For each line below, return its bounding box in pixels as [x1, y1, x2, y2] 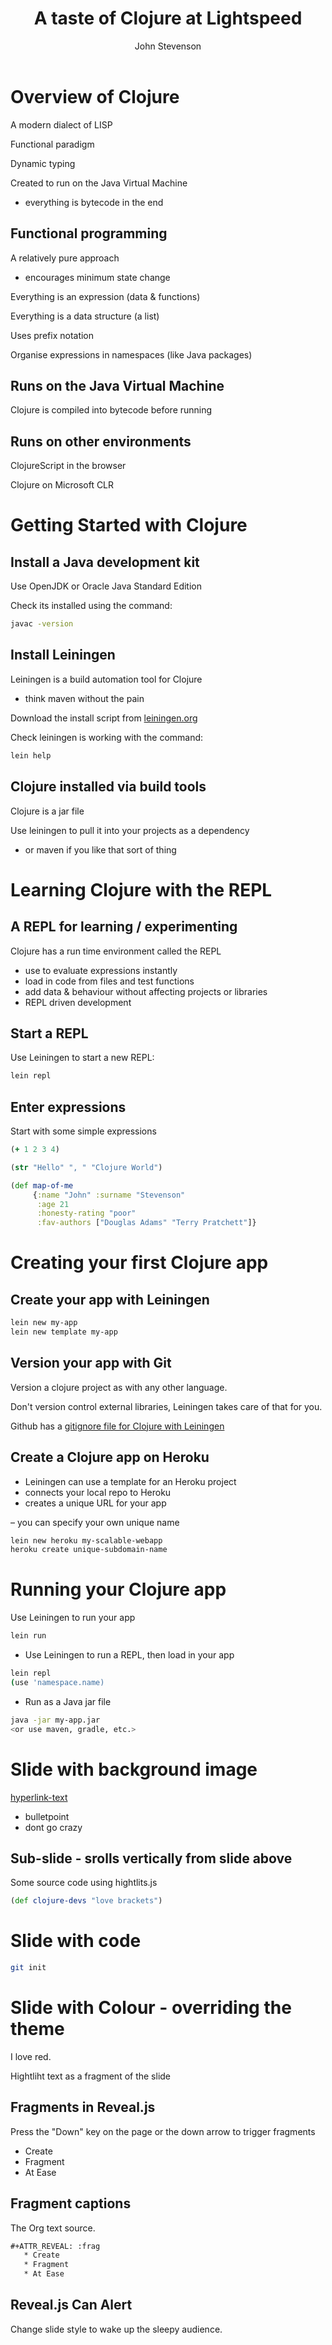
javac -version [10, 619, 74, 629]
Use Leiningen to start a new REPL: [10, 1052, 155, 1064]
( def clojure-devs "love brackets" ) [10, 1896, 163, 1906]
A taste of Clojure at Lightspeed [33, 7, 303, 30]
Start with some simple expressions [10, 1125, 157, 1137]
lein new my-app [10, 1318, 78, 1328]
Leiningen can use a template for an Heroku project [24, 1475, 237, 1487]
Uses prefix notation [10, 329, 95, 341]
